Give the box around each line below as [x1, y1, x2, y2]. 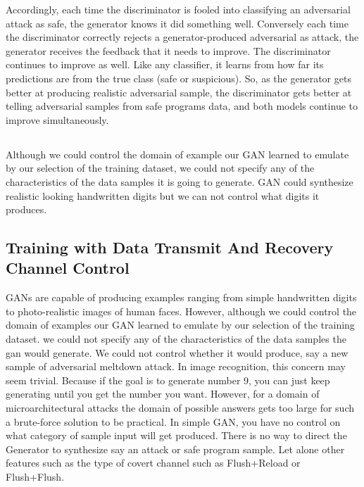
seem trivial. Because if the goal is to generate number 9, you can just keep [6, 372, 330, 387]
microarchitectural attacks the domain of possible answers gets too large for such [6, 400, 355, 415]
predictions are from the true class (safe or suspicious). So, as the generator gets [6, 70, 351, 85]
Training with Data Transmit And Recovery [6, 236, 334, 258]
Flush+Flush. [6, 469, 65, 484]
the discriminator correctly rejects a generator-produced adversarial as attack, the [6, 30, 359, 44]
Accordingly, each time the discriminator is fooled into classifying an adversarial [6, 2, 351, 16]
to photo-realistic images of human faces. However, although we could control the [6, 303, 357, 318]
